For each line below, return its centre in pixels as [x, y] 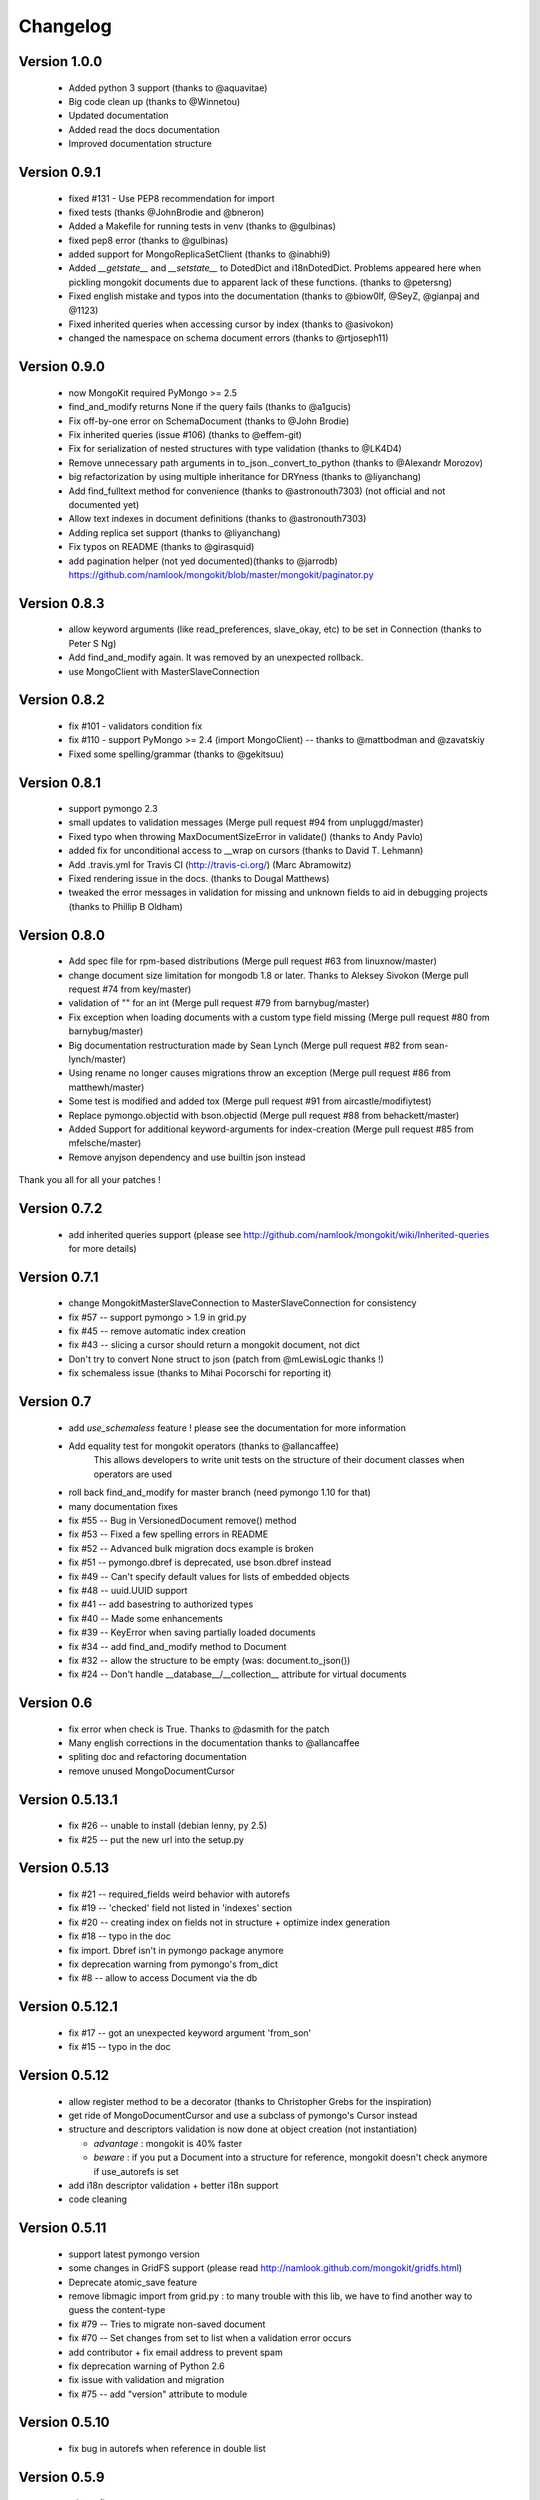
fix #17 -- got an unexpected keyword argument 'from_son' [190, 2032]
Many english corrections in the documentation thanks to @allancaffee [214, 1743]
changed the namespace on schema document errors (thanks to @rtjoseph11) [228, 338]
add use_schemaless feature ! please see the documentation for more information [237, 1427]
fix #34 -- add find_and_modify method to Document [177, 1646]
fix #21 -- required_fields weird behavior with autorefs [179, 1894]
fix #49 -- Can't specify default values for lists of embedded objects [209, 1576]
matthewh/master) [106, 1087]
